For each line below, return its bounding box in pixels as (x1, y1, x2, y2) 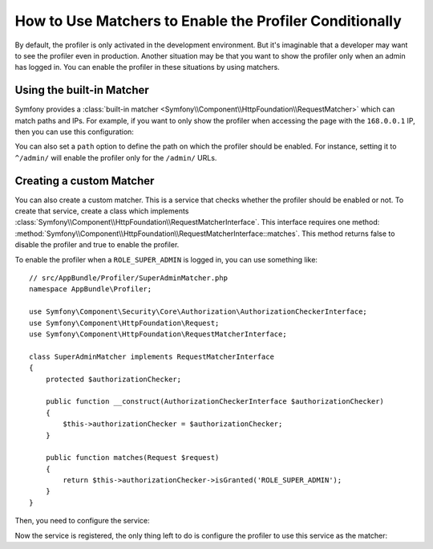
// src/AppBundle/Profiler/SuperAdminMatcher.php (29, 274, 229, 283)
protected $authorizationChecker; (45, 374, 182, 384)
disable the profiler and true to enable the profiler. (14, 240, 180, 250)
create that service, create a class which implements (14, 206, 189, 216)
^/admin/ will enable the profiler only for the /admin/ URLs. (14, 152, 217, 162)
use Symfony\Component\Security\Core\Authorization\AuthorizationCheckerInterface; (29, 307, 368, 316)
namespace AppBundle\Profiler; (29, 285, 152, 294)
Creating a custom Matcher (14, 173, 155, 188)
